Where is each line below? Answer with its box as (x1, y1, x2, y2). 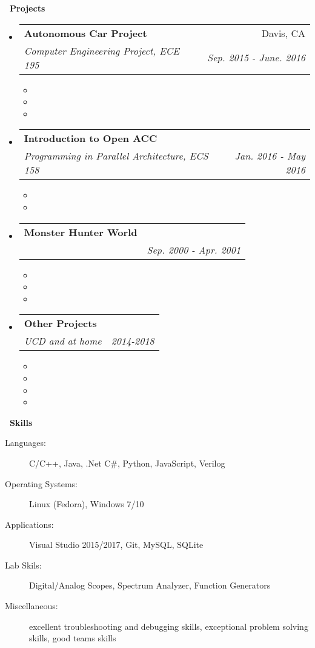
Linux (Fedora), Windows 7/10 (29, 498, 144, 510)
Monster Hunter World (24, 224, 138, 239)
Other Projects (24, 316, 97, 331)
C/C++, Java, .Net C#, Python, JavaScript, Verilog (29, 456, 225, 469)
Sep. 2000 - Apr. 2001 (147, 242, 241, 257)
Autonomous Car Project (24, 25, 147, 40)
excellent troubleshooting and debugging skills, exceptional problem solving (29, 619, 308, 632)
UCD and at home (24, 334, 102, 348)
